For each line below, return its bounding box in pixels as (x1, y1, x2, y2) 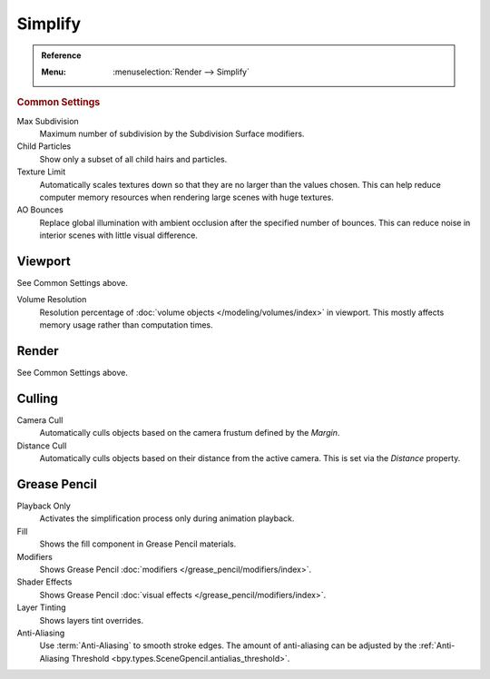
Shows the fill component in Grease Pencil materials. (39, 538, 237, 549)
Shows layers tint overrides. (39, 615, 144, 625)
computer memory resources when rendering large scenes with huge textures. (39, 192, 335, 202)
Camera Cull (16, 415, 64, 426)
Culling (16, 390, 59, 406)
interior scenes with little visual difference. (39, 230, 199, 241)
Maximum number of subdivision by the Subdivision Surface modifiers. (39, 128, 305, 139)
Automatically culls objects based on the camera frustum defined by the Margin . (39, 428, 340, 438)
